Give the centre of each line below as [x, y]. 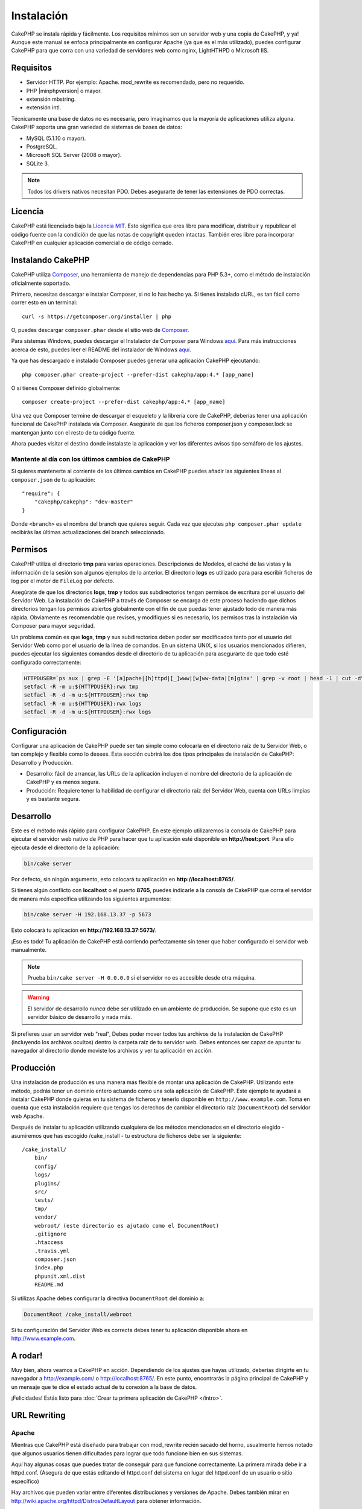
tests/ [44, 1200]
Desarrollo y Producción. [42, 762]
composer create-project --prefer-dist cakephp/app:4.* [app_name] [124, 402]
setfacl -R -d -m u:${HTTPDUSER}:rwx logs [87, 712]
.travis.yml [52, 1251]
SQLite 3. [38, 164]
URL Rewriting [38, 1415]
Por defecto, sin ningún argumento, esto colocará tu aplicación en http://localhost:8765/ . [123, 879]
